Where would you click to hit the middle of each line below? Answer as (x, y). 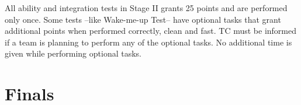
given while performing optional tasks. (73, 53)
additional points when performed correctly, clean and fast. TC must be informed (151, 31)
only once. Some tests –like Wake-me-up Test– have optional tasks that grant (143, 19)
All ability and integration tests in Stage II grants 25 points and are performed (146, 8)
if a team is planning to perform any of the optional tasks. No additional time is (148, 42)
